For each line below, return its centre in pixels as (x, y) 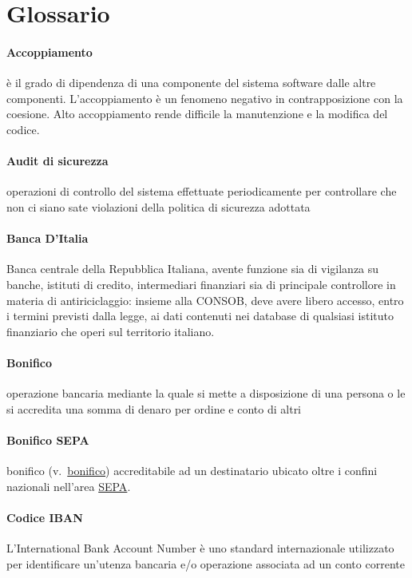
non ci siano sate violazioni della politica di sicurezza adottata (158, 206)
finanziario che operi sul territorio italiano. (111, 331)
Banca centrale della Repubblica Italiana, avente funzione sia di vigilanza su (193, 269)
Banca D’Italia (48, 238)
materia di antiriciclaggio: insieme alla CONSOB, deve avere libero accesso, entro (205, 300)
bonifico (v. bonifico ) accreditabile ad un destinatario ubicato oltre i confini (192, 471)
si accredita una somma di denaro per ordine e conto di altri (154, 408)
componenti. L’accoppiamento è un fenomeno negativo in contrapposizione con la (205, 98)
